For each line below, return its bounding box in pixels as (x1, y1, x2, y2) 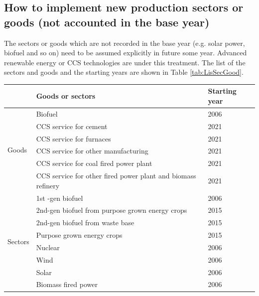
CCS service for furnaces (36, 133, 111, 144)
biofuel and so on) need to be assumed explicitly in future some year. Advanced (4, 47, 247, 58)
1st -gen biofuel (36, 192, 83, 203)
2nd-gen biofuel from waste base (36, 217, 134, 228)
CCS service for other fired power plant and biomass (36, 170, 196, 181)
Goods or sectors (36, 91, 96, 101)
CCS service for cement (36, 121, 108, 131)
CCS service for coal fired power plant (36, 158, 152, 168)
